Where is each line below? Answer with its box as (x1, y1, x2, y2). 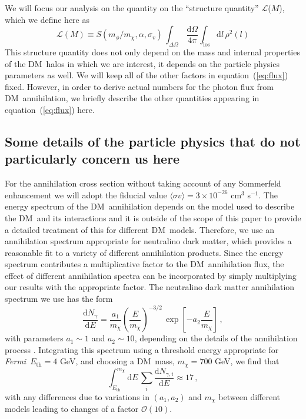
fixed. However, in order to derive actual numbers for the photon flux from (5, 80, 274, 92)
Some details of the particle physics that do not (5, 132, 301, 150)
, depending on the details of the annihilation (134, 332, 298, 344)
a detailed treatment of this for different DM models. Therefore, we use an (5, 223, 274, 235)
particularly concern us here (5, 149, 180, 168)
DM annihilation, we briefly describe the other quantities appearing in (5, 92, 260, 104)
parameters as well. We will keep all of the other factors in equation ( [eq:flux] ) (5, 69, 288, 81)
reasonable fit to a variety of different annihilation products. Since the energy (5, 246, 284, 258)
